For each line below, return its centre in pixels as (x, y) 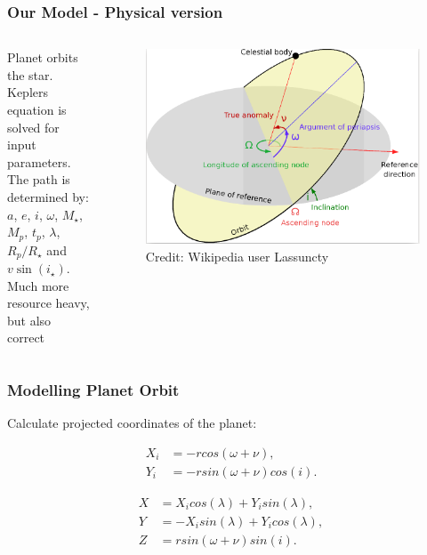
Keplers (28, 92)
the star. (30, 74)
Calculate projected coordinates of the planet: (132, 423)
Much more (38, 285)
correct (26, 338)
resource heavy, (48, 303)
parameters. (39, 161)
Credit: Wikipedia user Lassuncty (237, 256)
